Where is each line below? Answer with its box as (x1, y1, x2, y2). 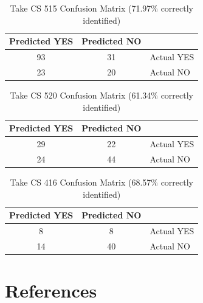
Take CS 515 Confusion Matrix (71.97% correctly (10, 2, 193, 14)
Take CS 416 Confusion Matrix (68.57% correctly (10, 175, 193, 188)
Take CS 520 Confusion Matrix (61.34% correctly (10, 88, 193, 101)
